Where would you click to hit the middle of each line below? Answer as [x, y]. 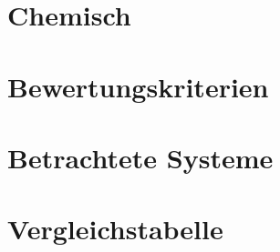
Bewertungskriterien [138, 86]
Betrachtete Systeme [140, 157]
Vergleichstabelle [115, 229]
